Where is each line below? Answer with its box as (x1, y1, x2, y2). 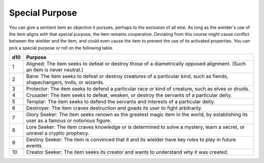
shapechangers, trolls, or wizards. (26, 79, 105, 86)
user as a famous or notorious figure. (26, 117, 112, 124)
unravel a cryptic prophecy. (26, 130, 89, 137)
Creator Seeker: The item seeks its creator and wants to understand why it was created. (26, 149, 229, 156)
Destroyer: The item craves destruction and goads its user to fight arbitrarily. (26, 105, 202, 112)
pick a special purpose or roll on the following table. (9, 45, 113, 51)
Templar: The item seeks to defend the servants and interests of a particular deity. (26, 98, 215, 105)
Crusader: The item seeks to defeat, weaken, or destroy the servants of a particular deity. (26, 92, 232, 99)
